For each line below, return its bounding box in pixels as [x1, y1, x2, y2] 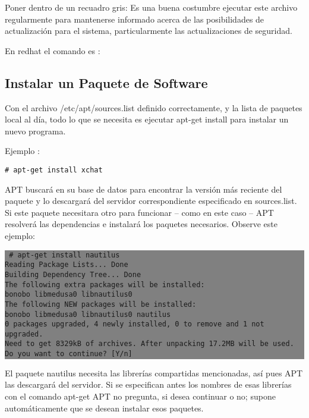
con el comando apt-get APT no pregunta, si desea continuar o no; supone [5, 389, 276, 402]
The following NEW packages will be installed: [5, 300, 197, 309]
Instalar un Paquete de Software [5, 73, 208, 92]
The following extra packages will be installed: [5, 280, 205, 289]
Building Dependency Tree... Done [5, 270, 141, 279]
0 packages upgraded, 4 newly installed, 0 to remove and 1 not [5, 320, 264, 329]
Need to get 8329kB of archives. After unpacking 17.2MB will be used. [5, 340, 294, 348]
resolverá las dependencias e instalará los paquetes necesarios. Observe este [5, 218, 278, 230]
